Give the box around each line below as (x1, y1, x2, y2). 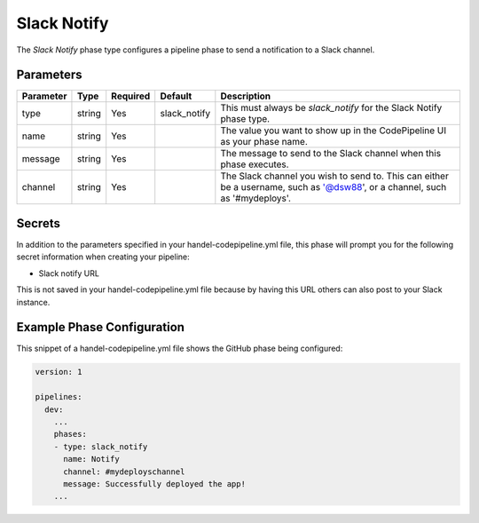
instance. (16, 297, 51, 307)
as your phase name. (220, 136, 308, 148)
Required (111, 90, 151, 102)
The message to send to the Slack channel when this (220, 147, 442, 160)
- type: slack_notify (53, 441, 148, 452)
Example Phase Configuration (16, 320, 185, 335)
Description (220, 90, 271, 102)
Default (160, 90, 192, 102)
